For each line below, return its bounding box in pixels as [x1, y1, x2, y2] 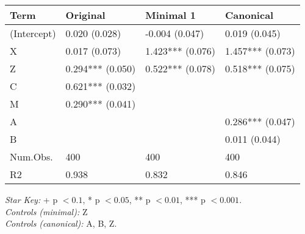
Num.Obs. [10, 150, 53, 163]
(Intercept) [10, 26, 56, 40]
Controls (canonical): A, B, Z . [5, 217, 117, 230]
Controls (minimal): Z [5, 205, 88, 218]
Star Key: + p [5, 193, 58, 205]
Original [65, 8, 106, 22]
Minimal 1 [145, 8, 196, 22]
